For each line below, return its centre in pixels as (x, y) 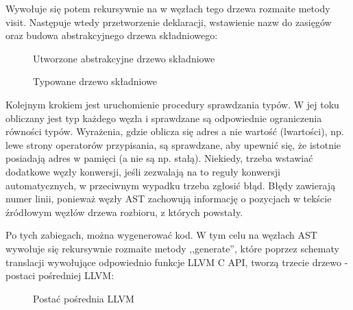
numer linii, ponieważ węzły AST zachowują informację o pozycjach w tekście (169, 199)
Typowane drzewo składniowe (95, 81)
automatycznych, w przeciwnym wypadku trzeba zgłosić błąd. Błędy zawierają (171, 185)
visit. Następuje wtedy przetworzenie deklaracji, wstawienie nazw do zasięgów (169, 22)
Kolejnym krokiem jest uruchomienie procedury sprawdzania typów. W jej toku (172, 104)
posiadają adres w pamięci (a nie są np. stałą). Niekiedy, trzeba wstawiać (159, 158)
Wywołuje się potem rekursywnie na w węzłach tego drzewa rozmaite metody (168, 8)
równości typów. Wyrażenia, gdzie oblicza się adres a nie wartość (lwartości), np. (175, 131)
